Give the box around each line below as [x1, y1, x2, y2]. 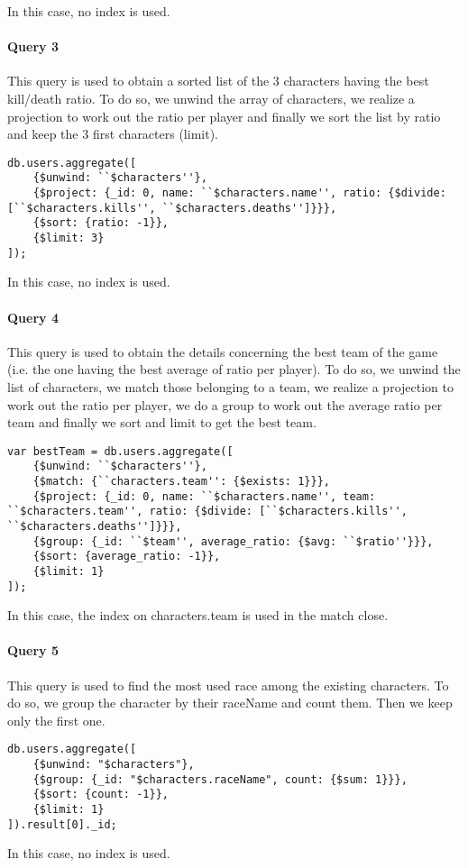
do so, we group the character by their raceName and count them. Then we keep [7, 693, 453, 712]
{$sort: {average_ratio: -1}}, [32, 550, 221, 563]
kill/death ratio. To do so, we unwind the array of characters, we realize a [7, 88, 415, 107]
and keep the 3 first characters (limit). [7, 124, 218, 143]
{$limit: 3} [32, 232, 105, 245]
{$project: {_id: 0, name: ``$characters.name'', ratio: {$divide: [32, 187, 446, 200]
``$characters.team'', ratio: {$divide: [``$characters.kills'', [7, 505, 408, 518]
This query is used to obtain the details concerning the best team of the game [7, 342, 438, 361]
